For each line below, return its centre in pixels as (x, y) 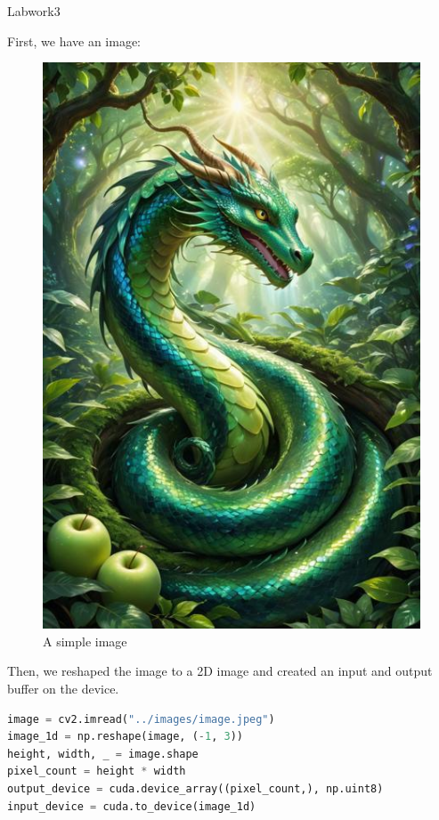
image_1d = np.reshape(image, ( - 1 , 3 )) (125, 737)
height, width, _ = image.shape (103, 754)
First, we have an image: (74, 41)
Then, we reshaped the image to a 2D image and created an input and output (220, 671)
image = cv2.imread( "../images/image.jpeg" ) (141, 719)
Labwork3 (34, 11)
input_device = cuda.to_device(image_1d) (132, 806)
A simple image (85, 641)
